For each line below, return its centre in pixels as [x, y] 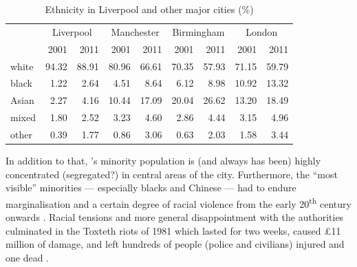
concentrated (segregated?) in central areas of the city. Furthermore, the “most [172, 174]
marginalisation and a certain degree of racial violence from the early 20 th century [178, 202]
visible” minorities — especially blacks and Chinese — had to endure [151, 188]
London [262, 31]
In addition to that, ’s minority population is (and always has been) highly [163, 160]
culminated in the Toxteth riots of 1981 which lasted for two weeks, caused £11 [173, 230]
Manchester [135, 31]
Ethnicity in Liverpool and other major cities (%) [149, 9]
